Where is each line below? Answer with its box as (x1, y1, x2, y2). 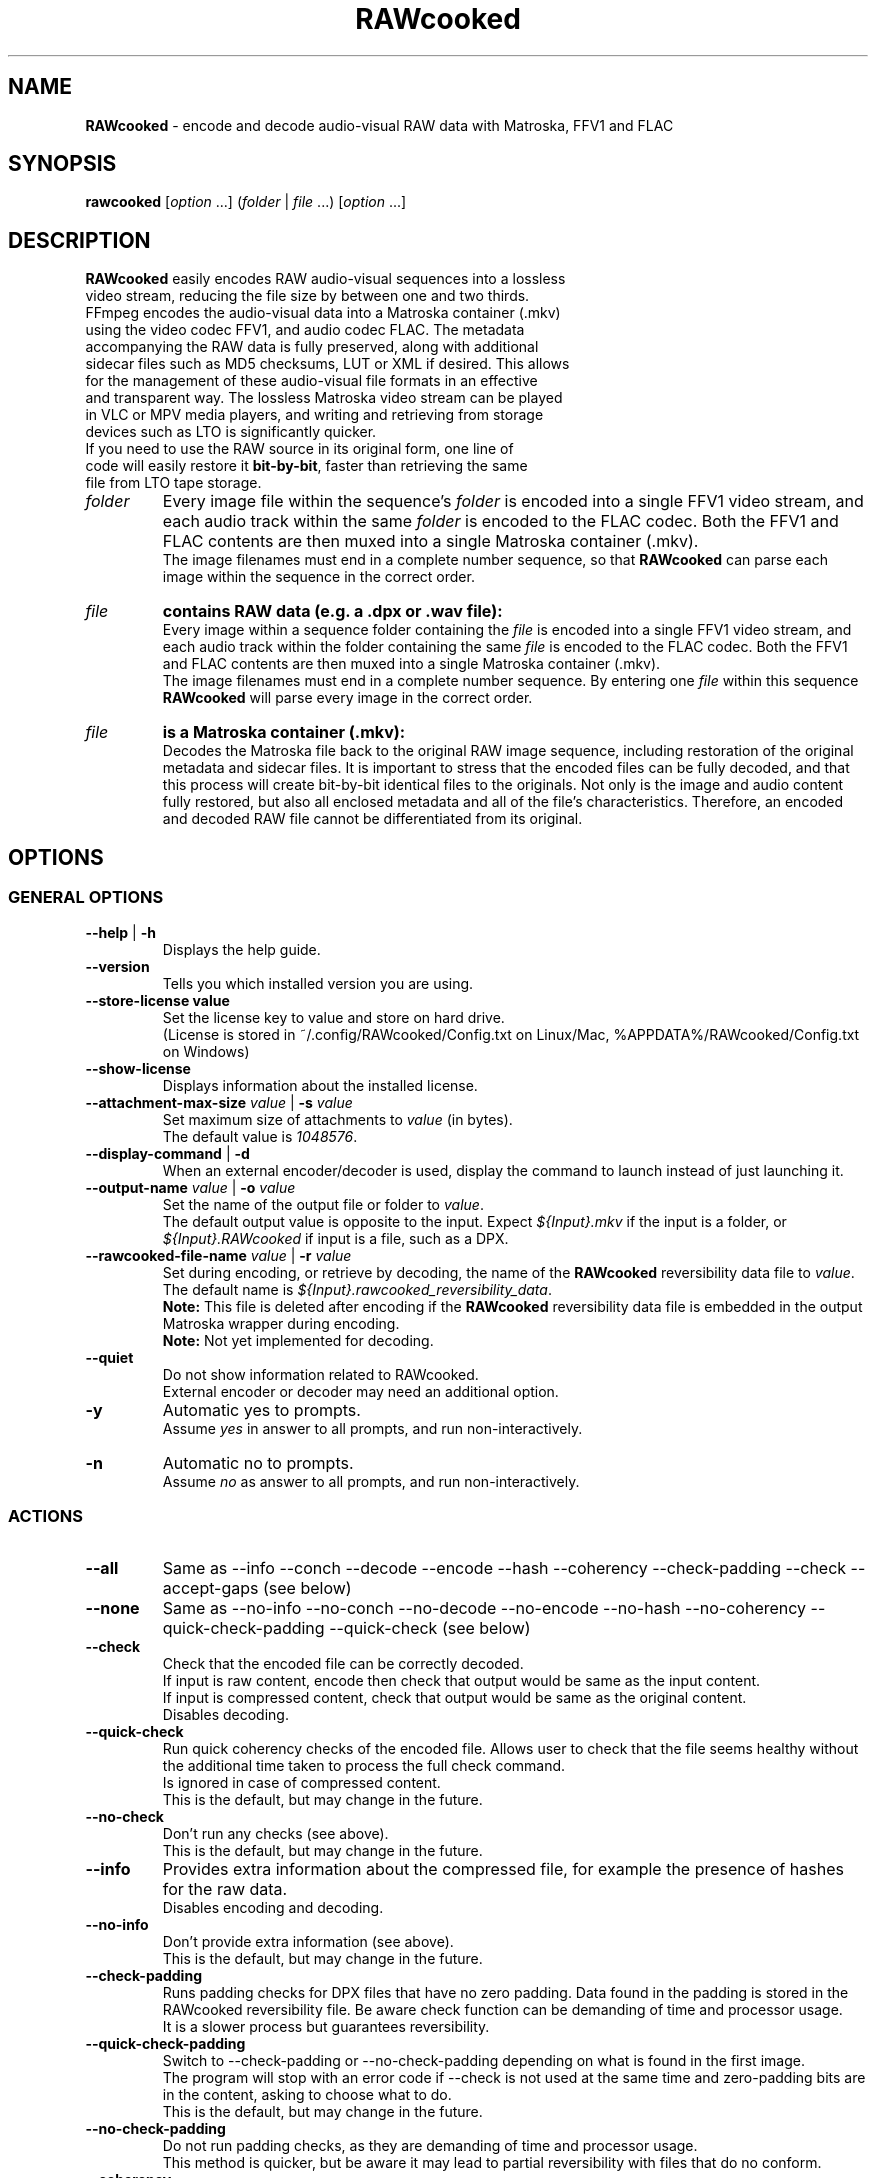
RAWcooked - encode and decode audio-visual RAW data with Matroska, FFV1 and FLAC (85, 116, 674, 134)
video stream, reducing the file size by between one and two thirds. (85, 287, 530, 305)
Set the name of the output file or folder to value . (162, 1195, 484, 1213)
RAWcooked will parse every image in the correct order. (162, 689, 533, 707)
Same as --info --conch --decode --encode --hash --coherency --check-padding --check (162, 1558, 847, 1579)
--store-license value (85, 991, 230, 1009)
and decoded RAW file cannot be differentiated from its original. (162, 810, 583, 828)
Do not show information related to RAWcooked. (162, 1365, 479, 1383)
